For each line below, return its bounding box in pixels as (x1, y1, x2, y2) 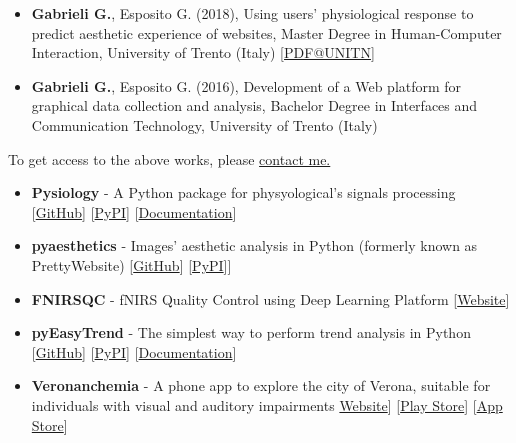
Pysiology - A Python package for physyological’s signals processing (31, 182, 456, 203)
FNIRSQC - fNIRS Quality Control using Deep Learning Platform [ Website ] (31, 288, 510, 309)
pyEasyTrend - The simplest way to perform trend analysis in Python (31, 322, 471, 343)
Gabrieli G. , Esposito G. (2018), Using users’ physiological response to (31, 3, 474, 23)
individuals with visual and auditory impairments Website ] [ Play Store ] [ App (31, 394, 503, 415)
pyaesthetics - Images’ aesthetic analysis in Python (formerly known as (31, 235, 478, 256)
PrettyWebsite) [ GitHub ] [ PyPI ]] (31, 254, 232, 275)
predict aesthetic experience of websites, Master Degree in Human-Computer (31, 22, 502, 43)
